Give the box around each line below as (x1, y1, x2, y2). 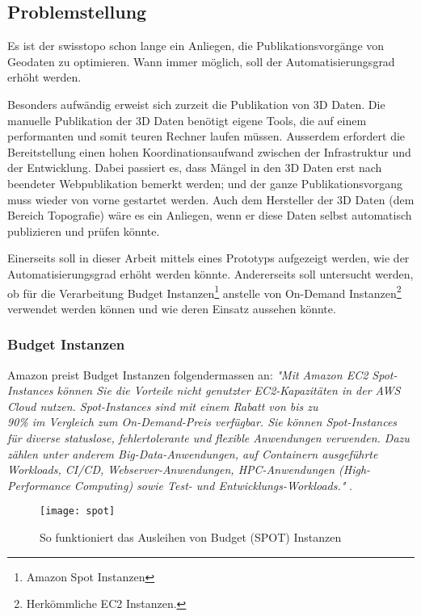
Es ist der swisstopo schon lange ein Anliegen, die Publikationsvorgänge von (7, 37, 385, 54)
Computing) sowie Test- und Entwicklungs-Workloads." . (74, 476, 352, 493)
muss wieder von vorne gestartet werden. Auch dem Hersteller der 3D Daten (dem (7, 191, 415, 207)
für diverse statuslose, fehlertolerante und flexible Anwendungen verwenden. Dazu (7, 429, 410, 446)
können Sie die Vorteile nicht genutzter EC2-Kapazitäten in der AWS (57, 382, 401, 399)
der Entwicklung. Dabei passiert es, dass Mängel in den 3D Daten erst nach (7, 159, 382, 176)
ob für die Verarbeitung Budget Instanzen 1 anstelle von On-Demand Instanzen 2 (7, 282, 402, 301)
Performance (7, 476, 70, 493)
